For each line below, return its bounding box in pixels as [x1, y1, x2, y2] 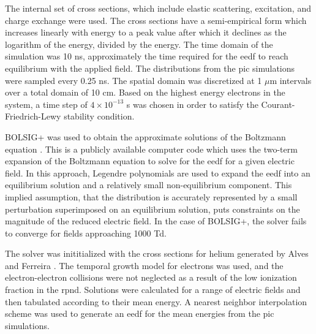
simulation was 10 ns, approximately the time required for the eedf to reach [5, 50, 288, 63]
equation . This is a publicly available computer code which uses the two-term [5, 142, 298, 155]
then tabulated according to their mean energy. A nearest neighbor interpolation [5, 295, 307, 308]
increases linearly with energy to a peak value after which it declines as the [5, 26, 287, 39]
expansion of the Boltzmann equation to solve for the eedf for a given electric [5, 154, 295, 167]
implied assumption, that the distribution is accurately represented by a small [5, 190, 298, 203]
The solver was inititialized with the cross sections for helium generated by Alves [5, 247, 309, 260]
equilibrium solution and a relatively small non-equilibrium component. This [5, 178, 292, 191]
